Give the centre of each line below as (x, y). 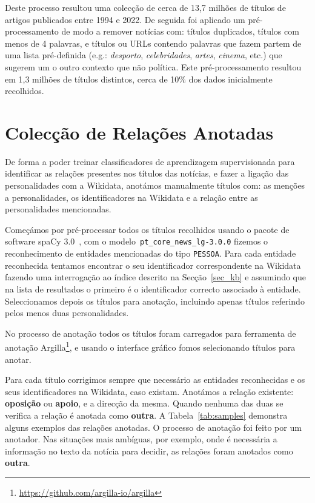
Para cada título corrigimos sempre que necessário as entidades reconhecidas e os (155, 380)
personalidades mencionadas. (58, 209)
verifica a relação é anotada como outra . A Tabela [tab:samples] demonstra (146, 415)
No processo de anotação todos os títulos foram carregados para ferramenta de (151, 333)
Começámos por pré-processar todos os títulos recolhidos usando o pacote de (147, 229)
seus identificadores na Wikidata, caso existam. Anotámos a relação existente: (149, 391)
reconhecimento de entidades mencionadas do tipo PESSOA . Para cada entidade (151, 253)
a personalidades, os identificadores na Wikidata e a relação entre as (131, 197)
